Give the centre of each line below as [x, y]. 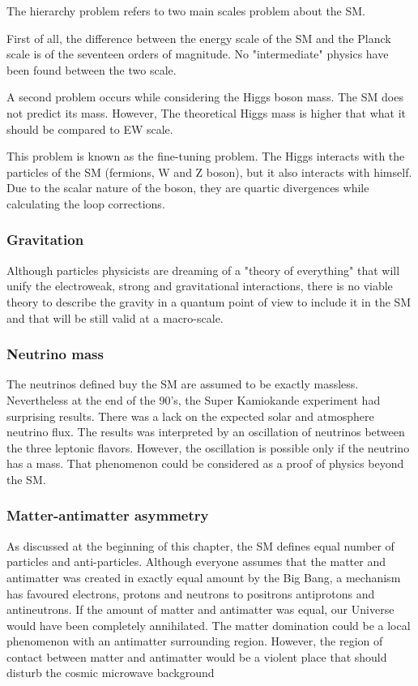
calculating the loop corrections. [86, 203]
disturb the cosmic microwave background [111, 673]
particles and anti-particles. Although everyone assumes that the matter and [196, 562]
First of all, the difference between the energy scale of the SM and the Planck [199, 38]
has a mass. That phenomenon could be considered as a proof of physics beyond [205, 463]
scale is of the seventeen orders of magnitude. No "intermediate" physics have [198, 54]
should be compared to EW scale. [90, 129]
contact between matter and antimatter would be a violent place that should [197, 656]
